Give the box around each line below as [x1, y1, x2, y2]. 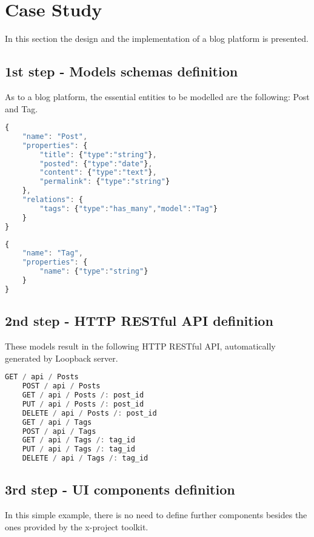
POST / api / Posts [22, 382, 101, 391]
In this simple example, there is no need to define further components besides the [5, 508, 307, 521]
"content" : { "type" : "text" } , [39, 168, 157, 177]
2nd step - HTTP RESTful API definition [5, 311, 273, 330]
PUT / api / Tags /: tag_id [22, 445, 135, 454]
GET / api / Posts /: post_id [22, 391, 144, 399]
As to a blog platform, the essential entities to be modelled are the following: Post [5, 90, 310, 103]
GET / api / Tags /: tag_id [22, 436, 135, 445]
